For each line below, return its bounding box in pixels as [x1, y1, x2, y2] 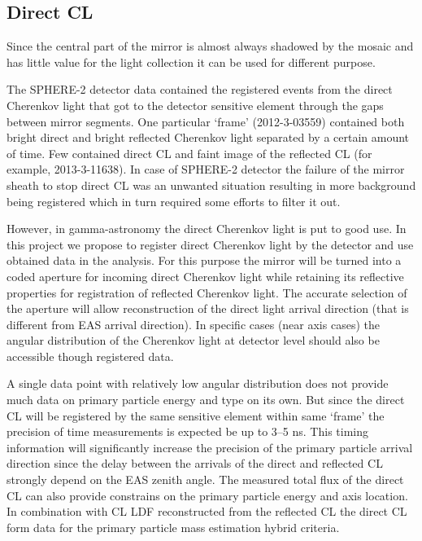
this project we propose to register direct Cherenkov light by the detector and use [7, 235, 414, 253]
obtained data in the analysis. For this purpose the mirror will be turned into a [7, 252, 402, 269]
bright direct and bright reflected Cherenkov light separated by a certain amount [7, 129, 410, 146]
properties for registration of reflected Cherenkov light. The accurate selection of [7, 284, 407, 301]
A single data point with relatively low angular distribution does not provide [7, 375, 389, 392]
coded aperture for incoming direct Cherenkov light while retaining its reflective [7, 267, 404, 284]
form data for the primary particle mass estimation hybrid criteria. [7, 518, 340, 535]
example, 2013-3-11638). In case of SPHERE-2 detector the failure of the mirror [7, 161, 405, 178]
